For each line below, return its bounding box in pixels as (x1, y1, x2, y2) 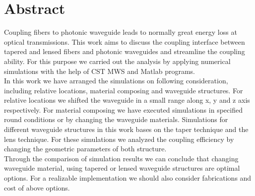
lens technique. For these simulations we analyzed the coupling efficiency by (4, 133, 234, 144)
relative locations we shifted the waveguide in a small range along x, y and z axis (4, 95, 250, 105)
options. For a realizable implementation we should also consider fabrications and (4, 173, 252, 183)
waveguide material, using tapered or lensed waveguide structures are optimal (4, 163, 240, 173)
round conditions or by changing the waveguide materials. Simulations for (4, 114, 228, 125)
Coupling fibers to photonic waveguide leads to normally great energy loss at (4, 27, 237, 37)
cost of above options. (4, 182, 70, 193)
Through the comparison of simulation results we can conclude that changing (4, 153, 239, 163)
